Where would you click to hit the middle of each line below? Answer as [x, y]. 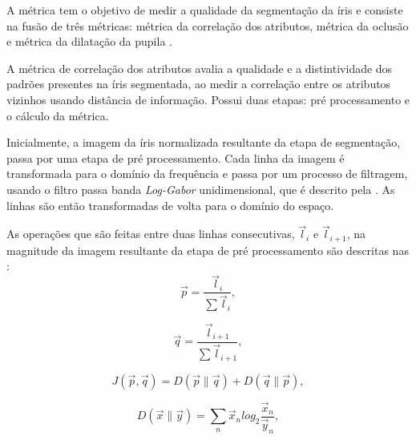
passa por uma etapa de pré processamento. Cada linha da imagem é [176, 157]
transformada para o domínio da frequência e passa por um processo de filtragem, [207, 174]
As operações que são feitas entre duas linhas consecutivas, [151, 234]
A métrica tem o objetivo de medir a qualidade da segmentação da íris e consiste [205, 10]
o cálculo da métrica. [58, 115]
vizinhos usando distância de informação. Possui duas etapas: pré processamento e [208, 99]
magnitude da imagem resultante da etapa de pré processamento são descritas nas [208, 250]
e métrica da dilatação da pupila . [89, 41]
